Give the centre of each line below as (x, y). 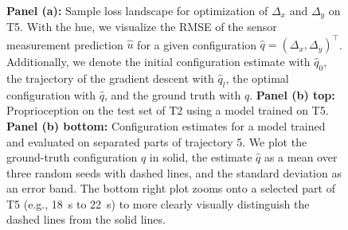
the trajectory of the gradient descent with (110, 78)
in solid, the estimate (201, 157)
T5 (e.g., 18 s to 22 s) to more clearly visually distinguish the (158, 203)
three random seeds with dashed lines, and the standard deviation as (174, 172)
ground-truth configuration (72, 157)
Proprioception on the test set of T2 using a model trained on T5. (168, 110)
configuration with (51, 94)
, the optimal (257, 78)
